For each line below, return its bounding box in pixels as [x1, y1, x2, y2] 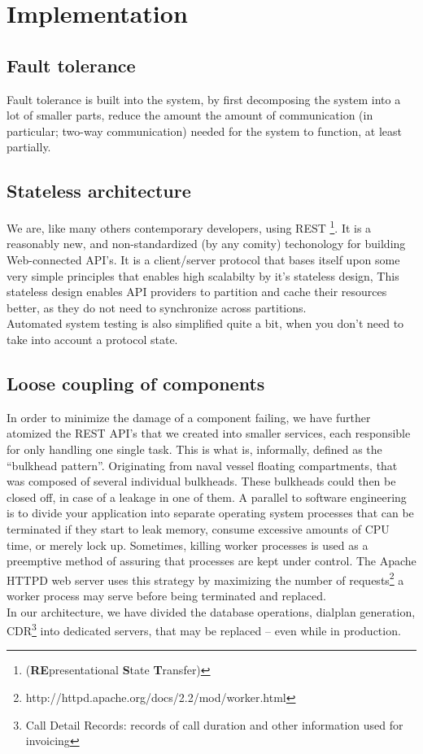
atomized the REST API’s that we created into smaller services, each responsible [7, 425, 411, 442]
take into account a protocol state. [7, 330, 178, 347]
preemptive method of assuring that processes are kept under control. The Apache [7, 552, 416, 569]
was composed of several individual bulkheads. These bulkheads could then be [7, 473, 396, 490]
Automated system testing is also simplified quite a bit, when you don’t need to [7, 315, 404, 332]
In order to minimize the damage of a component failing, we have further [7, 408, 371, 425]
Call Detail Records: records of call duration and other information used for [25, 716, 403, 733]
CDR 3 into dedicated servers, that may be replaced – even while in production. [7, 620, 401, 639]
